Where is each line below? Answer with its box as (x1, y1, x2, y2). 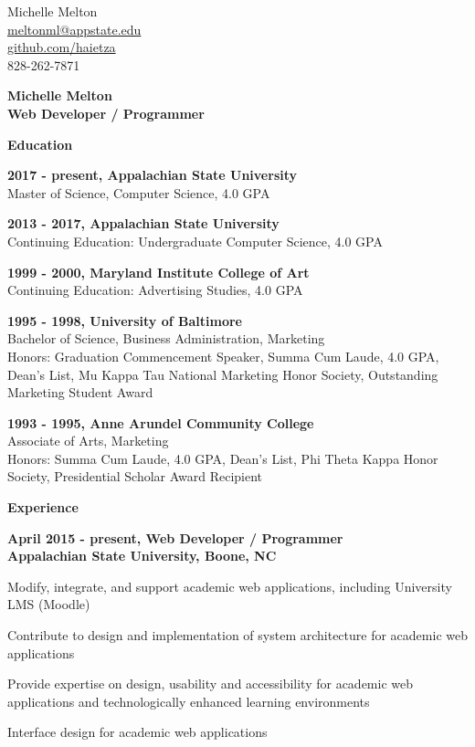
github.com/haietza (7, 37, 116, 57)
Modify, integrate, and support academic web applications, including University (7, 576, 452, 595)
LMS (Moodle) (7, 594, 90, 614)
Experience (7, 498, 79, 517)
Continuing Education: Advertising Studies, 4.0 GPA (7, 280, 303, 300)
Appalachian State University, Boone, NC (7, 546, 277, 565)
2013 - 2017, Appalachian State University (7, 214, 280, 233)
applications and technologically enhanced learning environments (7, 691, 370, 710)
